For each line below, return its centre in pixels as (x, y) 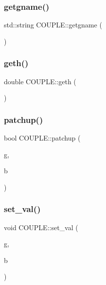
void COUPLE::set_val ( (41, 227)
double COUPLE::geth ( (40, 81)
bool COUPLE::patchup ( (42, 138)
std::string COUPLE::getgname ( (53, 25)
